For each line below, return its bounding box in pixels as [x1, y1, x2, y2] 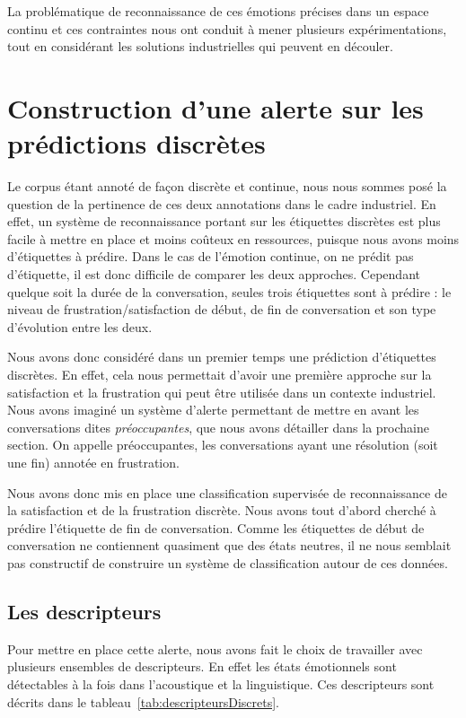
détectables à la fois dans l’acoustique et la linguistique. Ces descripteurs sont [7, 674, 435, 693]
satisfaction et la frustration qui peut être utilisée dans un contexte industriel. [7, 382, 436, 401]
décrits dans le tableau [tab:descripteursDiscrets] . [7, 692, 280, 711]
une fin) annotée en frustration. [7, 453, 180, 471]
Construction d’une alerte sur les [7, 89, 424, 126]
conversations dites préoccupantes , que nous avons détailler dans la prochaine [7, 417, 430, 436]
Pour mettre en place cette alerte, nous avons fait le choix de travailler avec [7, 639, 423, 658]
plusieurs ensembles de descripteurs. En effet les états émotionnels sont [7, 657, 397, 676]
